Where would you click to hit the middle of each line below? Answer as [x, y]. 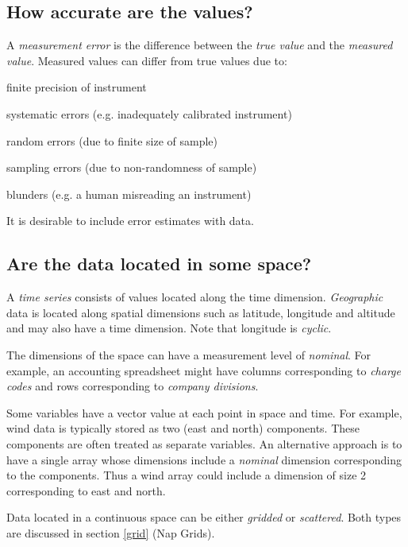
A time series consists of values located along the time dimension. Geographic [195, 297]
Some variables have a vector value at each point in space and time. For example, [204, 412]
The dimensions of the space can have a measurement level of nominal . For [189, 354]
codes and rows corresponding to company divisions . [133, 386]
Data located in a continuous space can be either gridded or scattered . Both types [204, 517]
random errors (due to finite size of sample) [112, 140]
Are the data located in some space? [159, 264]
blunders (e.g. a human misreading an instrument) [129, 194]
